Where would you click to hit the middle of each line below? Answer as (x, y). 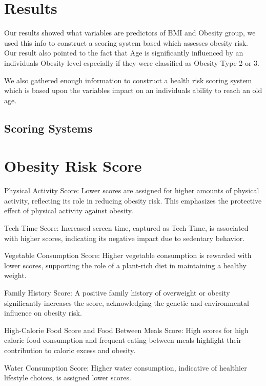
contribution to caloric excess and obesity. (70, 350)
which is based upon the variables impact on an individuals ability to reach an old (133, 90)
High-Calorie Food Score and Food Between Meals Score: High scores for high (126, 330)
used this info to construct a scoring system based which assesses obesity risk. (126, 42)
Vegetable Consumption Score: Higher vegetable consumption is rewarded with (128, 255)
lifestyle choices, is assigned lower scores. (68, 378)
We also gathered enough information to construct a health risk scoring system (128, 80)
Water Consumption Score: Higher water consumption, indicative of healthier (126, 367)
